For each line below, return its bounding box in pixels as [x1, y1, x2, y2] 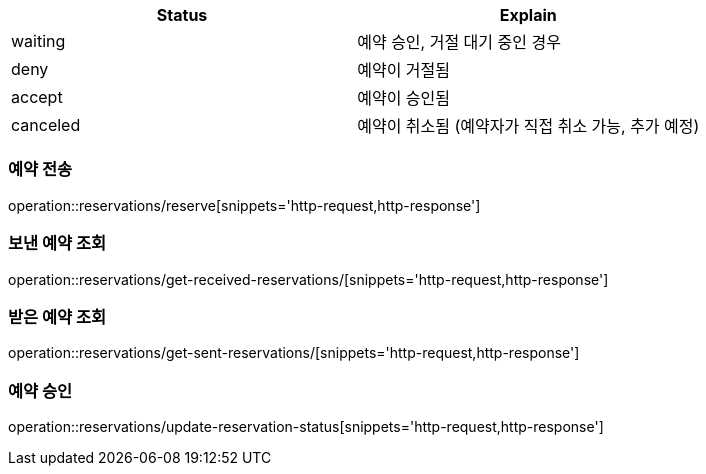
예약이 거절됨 [357, 60, 451, 80]
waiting [11, 31, 66, 51]
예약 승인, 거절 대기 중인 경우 [357, 32, 561, 52]
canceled [11, 115, 81, 135]
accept [11, 87, 63, 107]
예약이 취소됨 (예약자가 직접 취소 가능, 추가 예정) [357, 116, 700, 136]
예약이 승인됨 [357, 88, 451, 108]
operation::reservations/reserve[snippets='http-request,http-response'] [8, 196, 481, 214]
